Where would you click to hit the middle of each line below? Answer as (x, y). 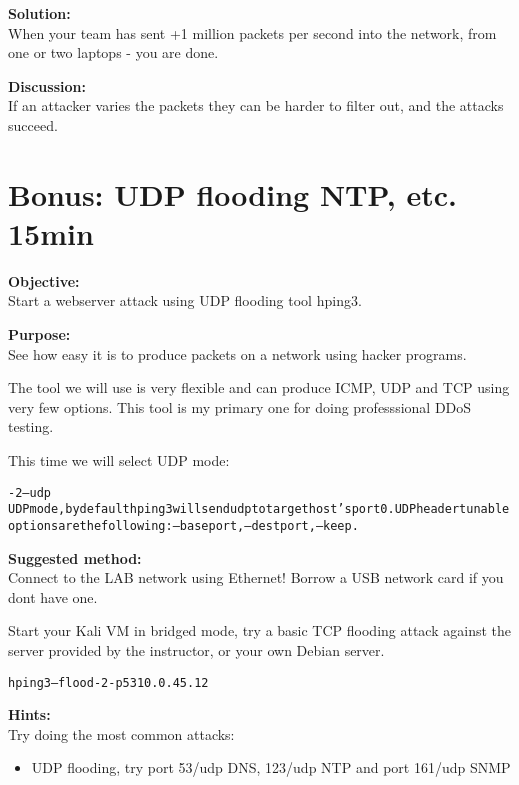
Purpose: (39, 334)
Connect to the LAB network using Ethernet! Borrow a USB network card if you (256, 577)
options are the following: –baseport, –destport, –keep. (183, 525)
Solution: (39, 13)
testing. (31, 426)
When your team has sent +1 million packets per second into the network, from (252, 32)
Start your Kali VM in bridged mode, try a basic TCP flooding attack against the (259, 630)
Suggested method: (75, 557)
